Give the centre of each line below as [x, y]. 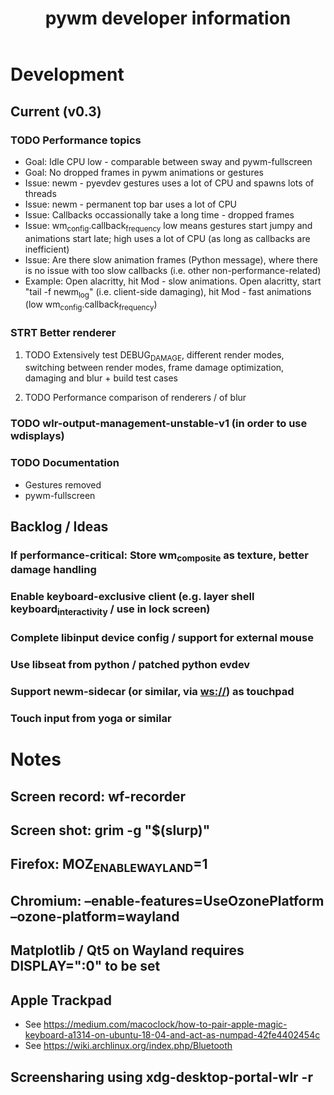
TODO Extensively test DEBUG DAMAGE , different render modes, [154, 355]
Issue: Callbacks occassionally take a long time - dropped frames [159, 214]
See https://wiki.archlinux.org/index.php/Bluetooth [128, 1046]
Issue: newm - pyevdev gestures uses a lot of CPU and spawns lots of [169, 183]
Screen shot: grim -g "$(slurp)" [110, 830]
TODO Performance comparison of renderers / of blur [135, 398]
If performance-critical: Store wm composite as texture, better [159, 556]
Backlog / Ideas [59, 526]
